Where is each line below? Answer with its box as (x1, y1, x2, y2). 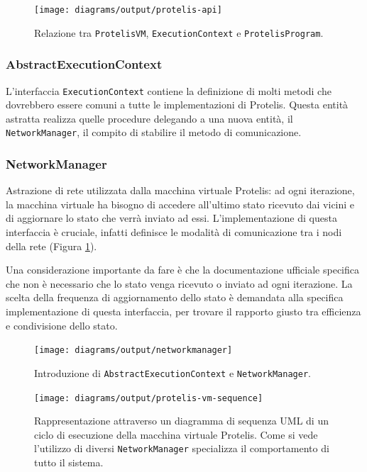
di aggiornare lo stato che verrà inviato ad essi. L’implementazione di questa (6, 210, 337, 225)
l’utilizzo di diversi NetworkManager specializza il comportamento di (34, 441, 329, 456)
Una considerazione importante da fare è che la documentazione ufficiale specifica (6, 262, 360, 277)
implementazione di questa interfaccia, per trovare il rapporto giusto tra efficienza (6, 304, 361, 318)
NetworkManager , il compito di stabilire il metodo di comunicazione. (6, 125, 302, 140)
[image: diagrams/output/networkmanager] (34, 345, 233, 356)
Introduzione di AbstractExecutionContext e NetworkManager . (34, 365, 311, 380)
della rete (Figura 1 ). (6, 238, 97, 253)
